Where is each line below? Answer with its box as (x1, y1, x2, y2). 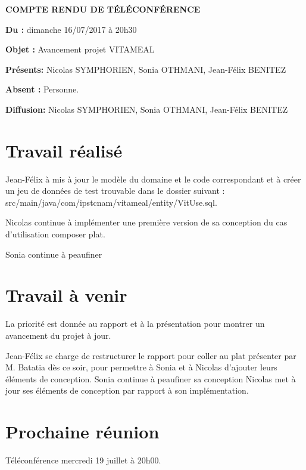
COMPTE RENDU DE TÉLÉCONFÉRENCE (5, 3, 201, 15)
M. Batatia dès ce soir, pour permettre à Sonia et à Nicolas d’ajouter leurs (5, 361, 277, 373)
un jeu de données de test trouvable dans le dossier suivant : (5, 184, 225, 197)
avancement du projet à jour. (5, 329, 111, 341)
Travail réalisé (5, 138, 123, 162)
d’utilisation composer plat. (5, 228, 105, 240)
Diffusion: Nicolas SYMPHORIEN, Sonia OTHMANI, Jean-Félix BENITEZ (5, 103, 288, 115)
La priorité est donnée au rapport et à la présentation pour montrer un (5, 317, 265, 330)
